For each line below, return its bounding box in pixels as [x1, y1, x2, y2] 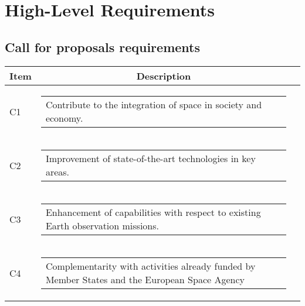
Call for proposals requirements [5, 37, 200, 56]
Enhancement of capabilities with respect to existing [45, 205, 261, 219]
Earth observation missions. [45, 218, 160, 232]
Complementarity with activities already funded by [45, 259, 256, 273]
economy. [45, 111, 83, 125]
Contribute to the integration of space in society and [45, 97, 262, 111]
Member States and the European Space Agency [45, 272, 245, 286]
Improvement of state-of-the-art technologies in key [45, 151, 256, 165]
